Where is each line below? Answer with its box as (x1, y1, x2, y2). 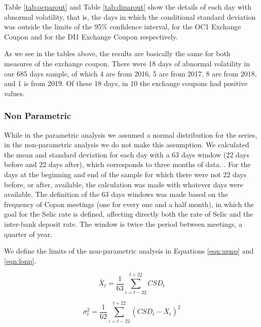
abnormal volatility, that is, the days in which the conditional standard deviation (4, 11, 256, 22)
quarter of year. (4, 228, 53, 239)
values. (4, 88, 25, 98)
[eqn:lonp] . (4, 255, 36, 266)
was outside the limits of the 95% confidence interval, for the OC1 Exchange (4, 21, 241, 32)
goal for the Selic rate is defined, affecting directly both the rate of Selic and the (4, 209, 253, 219)
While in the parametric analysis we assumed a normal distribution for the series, (4, 129, 257, 140)
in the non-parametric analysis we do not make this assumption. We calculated (4, 139, 249, 150)
